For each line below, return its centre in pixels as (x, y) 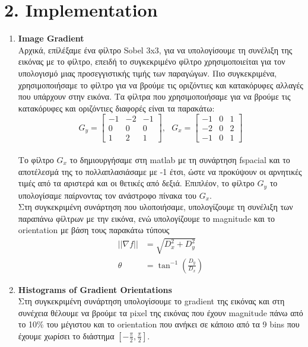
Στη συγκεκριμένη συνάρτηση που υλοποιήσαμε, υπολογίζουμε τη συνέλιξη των (155, 207)
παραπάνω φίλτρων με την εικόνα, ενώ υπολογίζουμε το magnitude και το (147, 218)
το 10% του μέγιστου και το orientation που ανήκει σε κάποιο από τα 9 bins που (159, 324)
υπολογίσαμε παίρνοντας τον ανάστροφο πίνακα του (107, 195)
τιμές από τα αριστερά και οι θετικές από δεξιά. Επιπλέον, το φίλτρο (136, 183)
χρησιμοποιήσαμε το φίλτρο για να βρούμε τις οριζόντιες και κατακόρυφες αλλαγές (161, 85)
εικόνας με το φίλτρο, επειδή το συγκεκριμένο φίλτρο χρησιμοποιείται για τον (152, 61)
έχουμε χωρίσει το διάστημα (66, 335)
